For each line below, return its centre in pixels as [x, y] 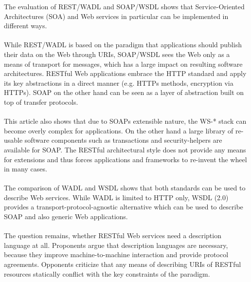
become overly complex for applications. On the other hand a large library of [119, 130]
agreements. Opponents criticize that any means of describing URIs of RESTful [123, 264]
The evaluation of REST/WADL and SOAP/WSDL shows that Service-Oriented [124, 6]
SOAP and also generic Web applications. [66, 216]
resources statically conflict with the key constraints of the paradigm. [107, 273]
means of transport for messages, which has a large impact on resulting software [123, 64]
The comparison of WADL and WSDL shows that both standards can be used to [125, 188]
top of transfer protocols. [41, 102]
